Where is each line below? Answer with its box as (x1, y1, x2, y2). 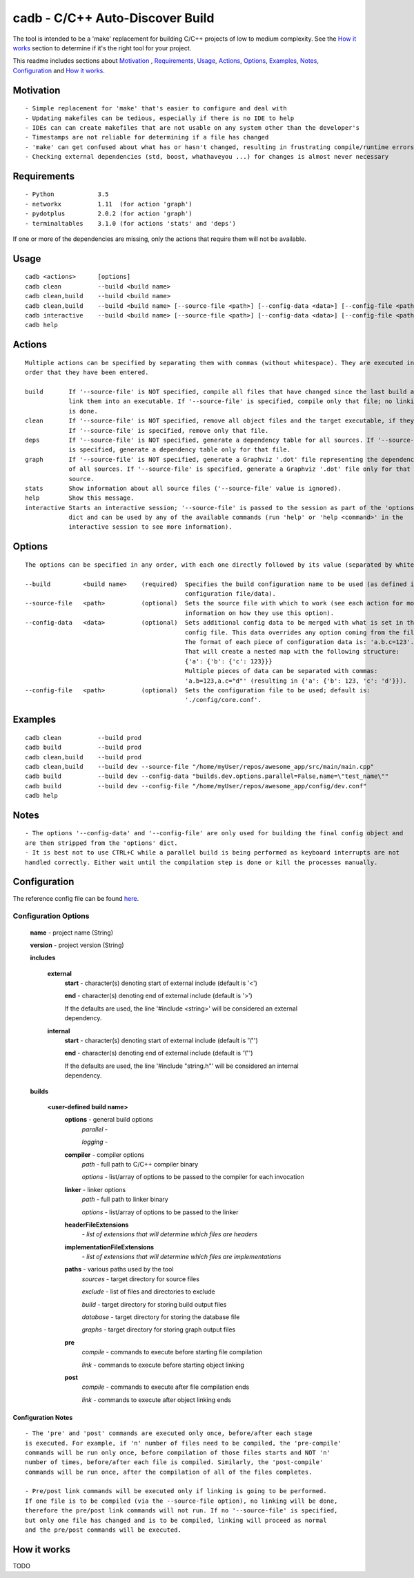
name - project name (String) (30, 928, 114, 937)
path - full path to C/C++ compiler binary (81, 1160, 199, 1168)
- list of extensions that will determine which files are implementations (81, 1253, 282, 1261)
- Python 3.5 (25, 191, 109, 198)
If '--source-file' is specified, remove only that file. (68, 427, 269, 434)
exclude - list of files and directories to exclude (81, 1287, 215, 1296)
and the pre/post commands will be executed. (25, 1526, 182, 1534)
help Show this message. (25, 494, 135, 502)
